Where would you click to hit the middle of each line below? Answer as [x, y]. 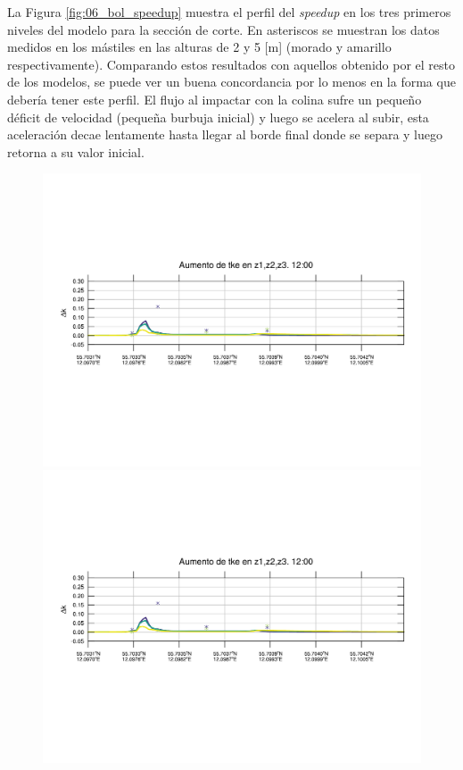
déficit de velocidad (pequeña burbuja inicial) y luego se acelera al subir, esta [218, 117]
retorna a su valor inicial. [76, 151]
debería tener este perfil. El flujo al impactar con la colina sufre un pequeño [215, 99]
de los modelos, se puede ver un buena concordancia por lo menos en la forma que [231, 82]
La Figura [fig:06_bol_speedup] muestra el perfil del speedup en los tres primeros [229, 12]
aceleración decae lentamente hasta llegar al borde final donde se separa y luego [225, 134]
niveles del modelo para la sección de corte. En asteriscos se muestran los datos [223, 29]
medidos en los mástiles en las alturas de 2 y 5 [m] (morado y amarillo [199, 47]
